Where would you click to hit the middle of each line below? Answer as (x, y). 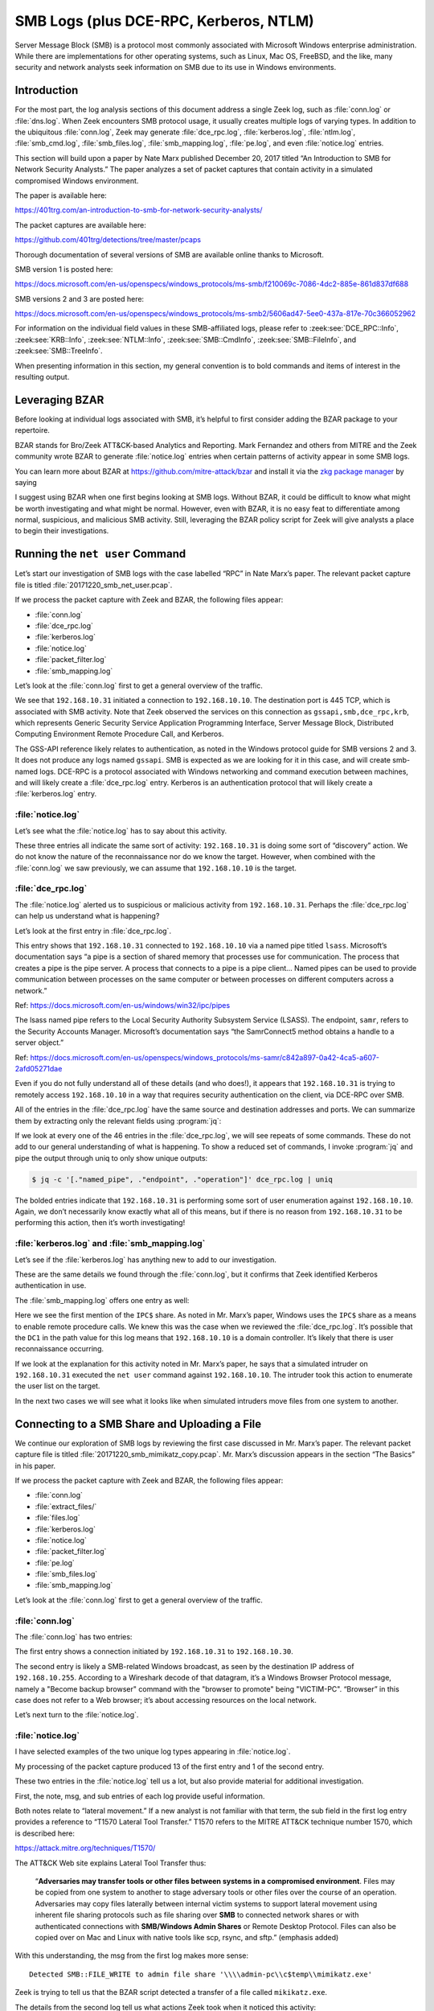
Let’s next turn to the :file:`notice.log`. (77, 1715)
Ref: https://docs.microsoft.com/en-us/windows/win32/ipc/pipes (123, 1005)
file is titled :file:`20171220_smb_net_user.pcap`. (94, 585)
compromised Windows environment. (77, 180)
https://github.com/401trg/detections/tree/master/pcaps (108, 240)
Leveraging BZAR (59, 399)
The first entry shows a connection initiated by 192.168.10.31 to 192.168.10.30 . (154, 1651)
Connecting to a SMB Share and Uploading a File (138, 1424)
